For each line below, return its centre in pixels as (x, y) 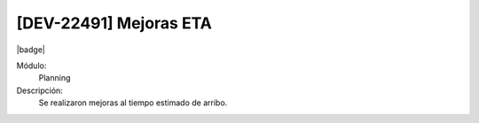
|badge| (31, 50)
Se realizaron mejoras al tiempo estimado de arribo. (133, 103)
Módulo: (31, 65)
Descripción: (40, 90)
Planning (55, 78)
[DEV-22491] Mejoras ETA (114, 23)
